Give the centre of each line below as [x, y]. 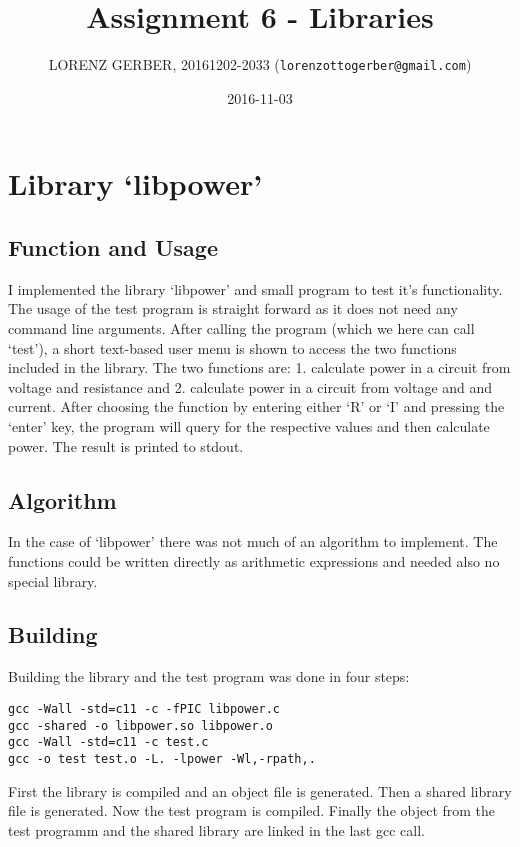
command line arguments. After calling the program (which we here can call [241, 327]
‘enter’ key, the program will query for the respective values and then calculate [249, 425]
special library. [53, 580]
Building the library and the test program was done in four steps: [209, 676]
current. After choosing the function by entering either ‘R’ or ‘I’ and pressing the [256, 406]
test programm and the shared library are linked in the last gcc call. [216, 829]
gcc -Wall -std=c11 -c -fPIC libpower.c [144, 708]
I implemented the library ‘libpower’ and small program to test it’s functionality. [255, 288]
